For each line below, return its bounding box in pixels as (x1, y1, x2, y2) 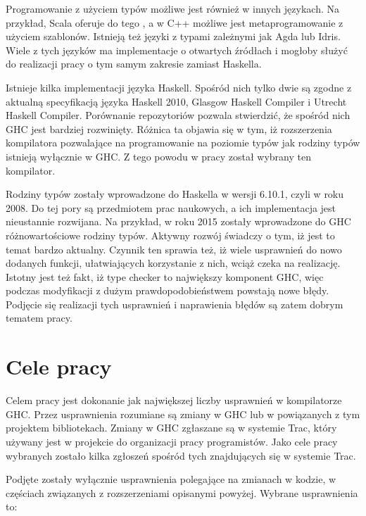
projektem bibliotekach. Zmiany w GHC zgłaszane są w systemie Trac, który (6, 420, 337, 435)
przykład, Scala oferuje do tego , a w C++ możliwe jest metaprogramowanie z (6, 15, 343, 30)
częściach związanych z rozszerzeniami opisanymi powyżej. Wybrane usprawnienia (6, 485, 358, 500)
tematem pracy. (6, 310, 72, 325)
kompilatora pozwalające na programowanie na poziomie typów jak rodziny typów (6, 135, 360, 150)
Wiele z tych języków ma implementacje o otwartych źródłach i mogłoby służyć (6, 42, 348, 57)
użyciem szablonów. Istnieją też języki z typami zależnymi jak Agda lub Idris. (6, 29, 341, 44)
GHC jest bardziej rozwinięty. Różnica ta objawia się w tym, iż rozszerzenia (6, 121, 332, 136)
